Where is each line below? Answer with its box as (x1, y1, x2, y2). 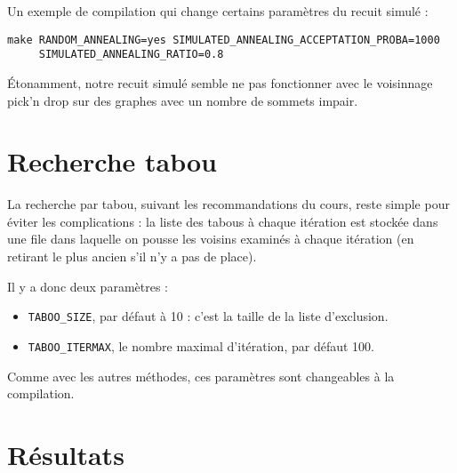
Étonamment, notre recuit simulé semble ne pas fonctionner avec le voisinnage (7, 73, 433, 92)
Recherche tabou (7, 143, 217, 180)
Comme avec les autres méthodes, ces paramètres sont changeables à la (7, 366, 395, 385)
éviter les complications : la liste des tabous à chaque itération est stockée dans (7, 212, 438, 230)
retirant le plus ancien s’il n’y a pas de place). (7, 247, 257, 265)
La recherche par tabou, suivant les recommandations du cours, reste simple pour (7, 195, 450, 213)
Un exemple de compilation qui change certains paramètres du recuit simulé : (7, 2, 429, 20)
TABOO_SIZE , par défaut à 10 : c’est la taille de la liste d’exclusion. (28, 307, 389, 325)
